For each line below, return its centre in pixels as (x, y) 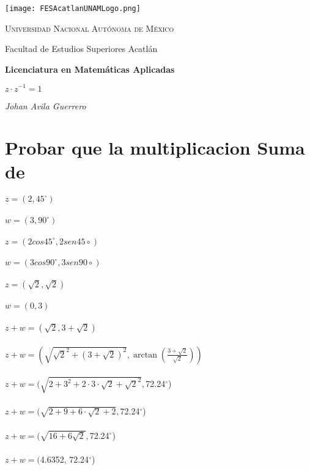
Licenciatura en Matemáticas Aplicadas (90, 69)
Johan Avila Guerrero (46, 105)
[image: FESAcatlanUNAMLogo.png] (73, 9)
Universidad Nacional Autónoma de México (90, 28)
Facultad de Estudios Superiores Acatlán (81, 49)
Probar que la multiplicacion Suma (155, 148)
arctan (146, 355)
